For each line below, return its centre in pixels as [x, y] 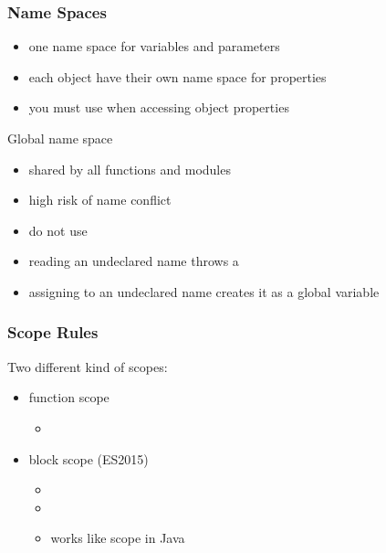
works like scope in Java [118, 538]
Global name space [60, 138]
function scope [69, 397]
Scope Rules [53, 332]
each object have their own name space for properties [177, 76]
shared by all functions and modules [130, 169]
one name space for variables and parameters [154, 46]
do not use [58, 230]
